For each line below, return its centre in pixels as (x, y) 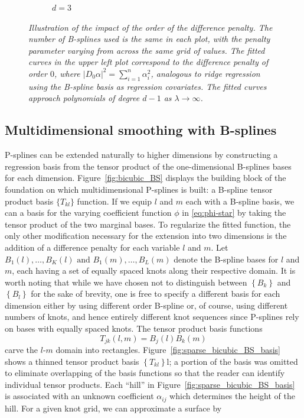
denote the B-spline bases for (226, 259)
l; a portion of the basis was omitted (232, 361)
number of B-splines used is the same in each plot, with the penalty (149, 39)
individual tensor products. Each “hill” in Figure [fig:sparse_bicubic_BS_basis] (150, 384)
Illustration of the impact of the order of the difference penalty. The (151, 27)
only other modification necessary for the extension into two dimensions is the (146, 236)
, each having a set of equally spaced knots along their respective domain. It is (154, 270)
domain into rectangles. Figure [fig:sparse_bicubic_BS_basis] (168, 350)
